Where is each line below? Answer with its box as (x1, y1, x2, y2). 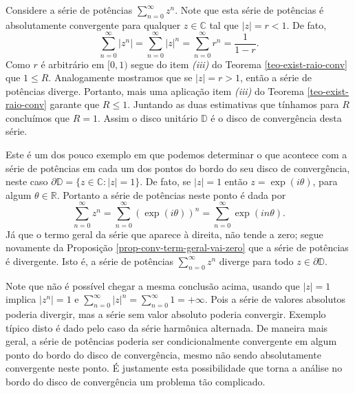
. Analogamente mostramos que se (48, 70, 193, 85)
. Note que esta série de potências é (175, 3, 324, 17)
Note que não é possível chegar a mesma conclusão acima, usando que (6, 278, 300, 293)
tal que (209, 17, 239, 32)
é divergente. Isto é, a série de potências (6, 253, 174, 268)
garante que (50, 97, 100, 111)
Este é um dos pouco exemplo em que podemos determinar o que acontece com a (6, 147, 347, 162)
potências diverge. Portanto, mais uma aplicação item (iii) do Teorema (6, 83, 304, 98)
